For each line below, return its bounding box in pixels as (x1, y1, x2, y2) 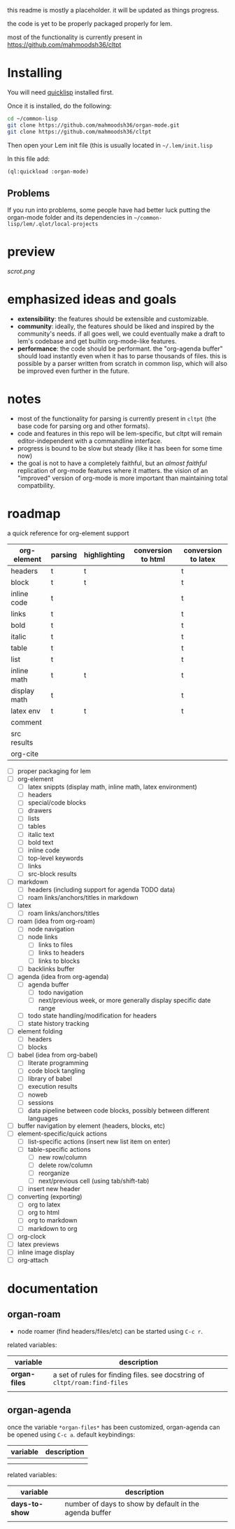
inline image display (17, 1248, 75, 1256)
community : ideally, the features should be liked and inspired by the (17, 322, 215, 331)
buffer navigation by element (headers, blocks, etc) (17, 1121, 166, 1129)
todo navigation (38, 988, 84, 996)
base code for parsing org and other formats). (17, 422, 150, 430)
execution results (27, 1083, 78, 1091)
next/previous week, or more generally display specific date (38, 996, 211, 1004)
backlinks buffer (27, 964, 75, 973)
